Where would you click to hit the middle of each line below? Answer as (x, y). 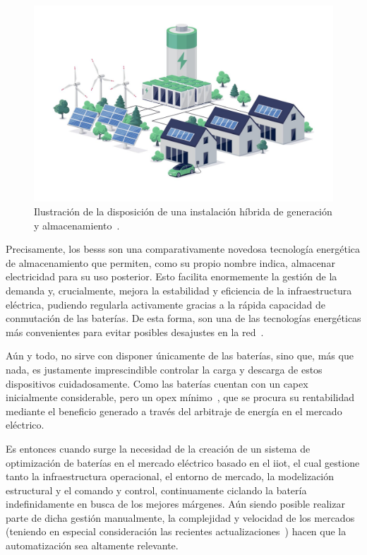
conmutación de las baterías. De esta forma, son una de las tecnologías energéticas (183, 318)
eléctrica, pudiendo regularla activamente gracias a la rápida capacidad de (166, 304)
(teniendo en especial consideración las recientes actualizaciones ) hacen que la (176, 531)
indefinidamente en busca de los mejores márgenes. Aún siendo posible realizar (175, 504)
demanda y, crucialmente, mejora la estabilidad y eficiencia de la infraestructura (179, 290)
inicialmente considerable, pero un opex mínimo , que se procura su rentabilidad (180, 397)
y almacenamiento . (77, 225)
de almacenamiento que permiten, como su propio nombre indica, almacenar (170, 262)
